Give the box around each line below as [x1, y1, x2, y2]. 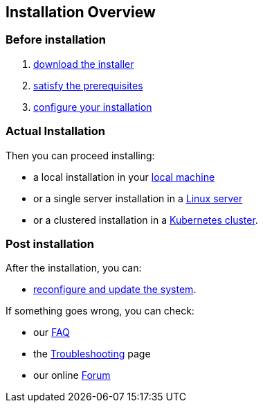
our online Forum [33, 369, 111, 382]
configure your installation [33, 100, 152, 113]
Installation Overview [6, 3, 156, 21]
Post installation [6, 236, 94, 251]
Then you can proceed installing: [6, 149, 155, 161]
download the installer [33, 57, 134, 70]
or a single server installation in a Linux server [33, 192, 243, 204]
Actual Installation [6, 124, 105, 139]
